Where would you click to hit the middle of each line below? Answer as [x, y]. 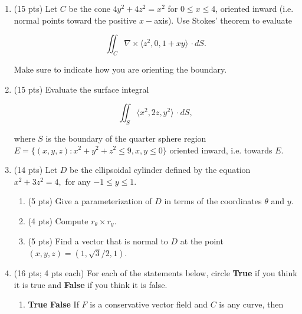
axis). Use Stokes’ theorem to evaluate [223, 20]
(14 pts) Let [36, 170]
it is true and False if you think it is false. [91, 284]
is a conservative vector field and [149, 304]
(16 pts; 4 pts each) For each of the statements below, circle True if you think [155, 272]
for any [78, 181]
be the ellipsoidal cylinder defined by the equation [160, 170]
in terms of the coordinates [213, 201]
